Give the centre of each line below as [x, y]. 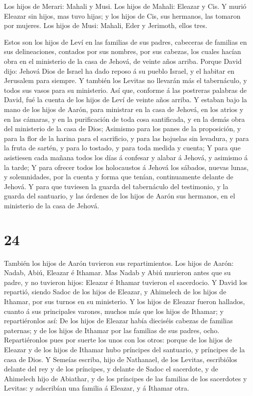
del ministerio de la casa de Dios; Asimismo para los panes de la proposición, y [123, 128]
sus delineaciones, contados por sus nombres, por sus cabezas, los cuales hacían [123, 51]
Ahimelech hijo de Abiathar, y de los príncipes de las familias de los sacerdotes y [126, 378]
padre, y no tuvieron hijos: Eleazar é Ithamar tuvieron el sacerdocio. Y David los [126, 282]
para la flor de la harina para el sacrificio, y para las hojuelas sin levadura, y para [126, 138]
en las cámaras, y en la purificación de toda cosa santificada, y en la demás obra [125, 119]
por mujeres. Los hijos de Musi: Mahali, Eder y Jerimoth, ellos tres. [106, 25]
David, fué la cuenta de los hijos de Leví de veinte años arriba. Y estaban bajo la [126, 99]
